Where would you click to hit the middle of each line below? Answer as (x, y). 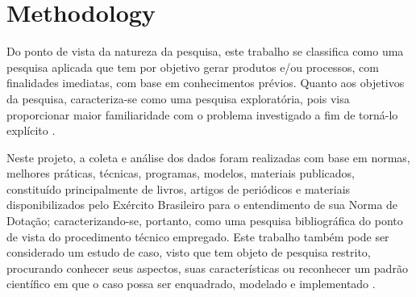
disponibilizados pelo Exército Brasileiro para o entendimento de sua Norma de (202, 205)
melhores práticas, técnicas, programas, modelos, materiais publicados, (181, 173)
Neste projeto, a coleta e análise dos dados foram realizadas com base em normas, (208, 157)
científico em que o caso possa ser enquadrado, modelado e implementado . (191, 284)
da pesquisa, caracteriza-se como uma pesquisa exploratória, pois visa (178, 98)
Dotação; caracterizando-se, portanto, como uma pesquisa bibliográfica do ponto (205, 221)
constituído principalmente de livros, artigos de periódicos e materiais (179, 188)
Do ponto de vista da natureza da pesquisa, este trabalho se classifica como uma (205, 51)
